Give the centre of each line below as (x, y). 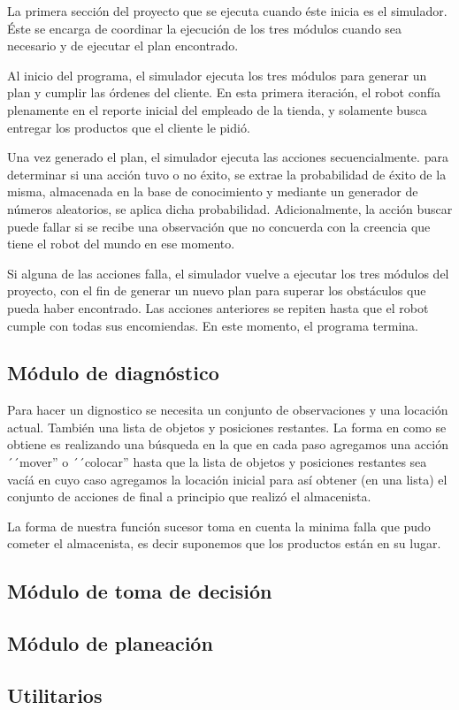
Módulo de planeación (110, 643)
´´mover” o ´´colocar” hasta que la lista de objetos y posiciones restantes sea (217, 462)
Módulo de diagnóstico (113, 373)
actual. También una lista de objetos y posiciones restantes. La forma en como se (227, 427)
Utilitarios (55, 695)
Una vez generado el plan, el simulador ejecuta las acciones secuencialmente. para (228, 157)
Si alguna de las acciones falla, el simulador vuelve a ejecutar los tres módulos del (228, 273)
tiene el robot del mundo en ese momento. (121, 244)
